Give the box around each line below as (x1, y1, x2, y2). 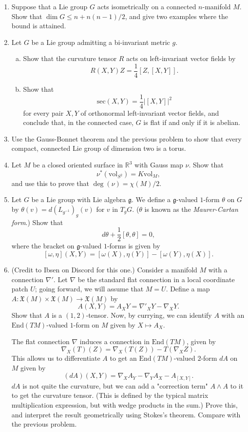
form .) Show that (11, 217, 63, 227)
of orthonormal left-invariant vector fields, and (80, 107, 219, 118)
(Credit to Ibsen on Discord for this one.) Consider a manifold (11, 264, 197, 274)
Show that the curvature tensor (23, 53, 117, 63)
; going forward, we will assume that (35, 284, 144, 294)
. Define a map (166, 284, 210, 294)
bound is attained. (11, 21, 66, 31)
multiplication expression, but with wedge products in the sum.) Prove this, (11, 400, 238, 410)
